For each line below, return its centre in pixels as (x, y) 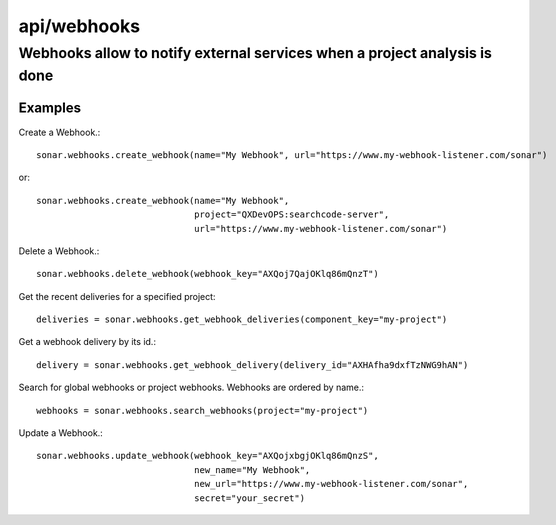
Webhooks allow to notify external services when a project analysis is (255, 53)
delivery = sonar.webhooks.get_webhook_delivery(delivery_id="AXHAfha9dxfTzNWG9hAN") (252, 364)
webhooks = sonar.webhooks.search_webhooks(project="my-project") (202, 410)
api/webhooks (79, 26)
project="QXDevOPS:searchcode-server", (291, 214)
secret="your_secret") (249, 498)
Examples (50, 108)
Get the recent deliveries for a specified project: (117, 296)
